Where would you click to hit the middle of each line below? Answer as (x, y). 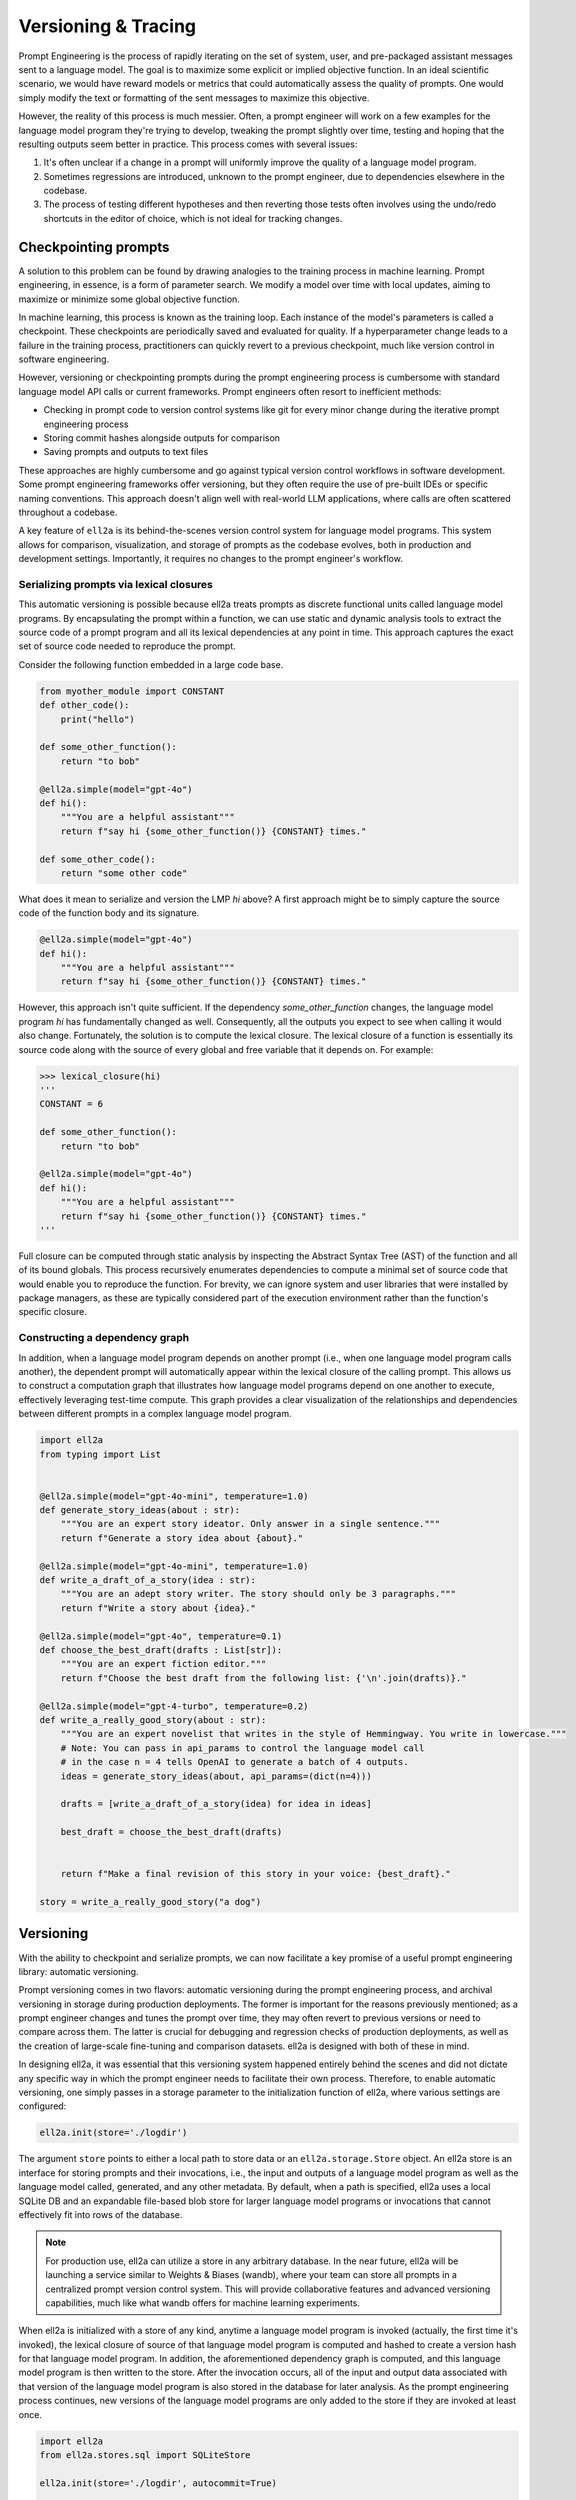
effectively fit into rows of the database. (100, 2214)
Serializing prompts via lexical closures (116, 584)
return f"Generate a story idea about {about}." (182, 1538)
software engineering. (64, 359)
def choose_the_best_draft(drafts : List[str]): (161, 1650)
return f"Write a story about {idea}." (158, 1608)
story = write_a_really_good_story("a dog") (150, 1902)
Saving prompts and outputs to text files (126, 452)
